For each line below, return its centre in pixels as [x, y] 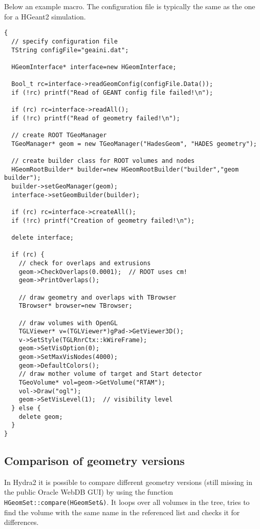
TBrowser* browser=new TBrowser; [75, 306]
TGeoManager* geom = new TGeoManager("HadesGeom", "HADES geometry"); [134, 144]
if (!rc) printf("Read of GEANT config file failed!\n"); [112, 92]
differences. [21, 522]
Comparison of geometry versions [94, 461]
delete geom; [41, 417]
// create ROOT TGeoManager [59, 135]
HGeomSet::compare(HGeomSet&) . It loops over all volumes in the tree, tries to [127, 502]
